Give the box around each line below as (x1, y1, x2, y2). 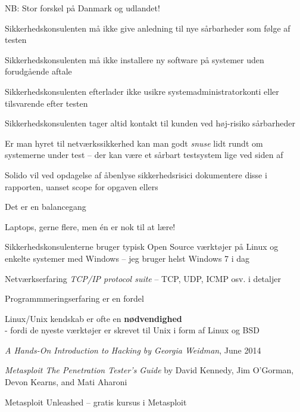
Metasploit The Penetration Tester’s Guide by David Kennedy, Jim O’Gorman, (5, 364, 294, 376)
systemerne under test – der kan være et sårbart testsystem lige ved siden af (5, 148, 283, 161)
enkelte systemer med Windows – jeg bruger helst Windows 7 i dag (5, 252, 250, 264)
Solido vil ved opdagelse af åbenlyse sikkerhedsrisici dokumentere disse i (5, 168, 267, 181)
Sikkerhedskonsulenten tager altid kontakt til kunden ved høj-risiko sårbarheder (5, 117, 295, 129)
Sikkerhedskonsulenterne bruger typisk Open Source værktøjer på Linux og (5, 240, 279, 253)
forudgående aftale (5, 65, 72, 78)
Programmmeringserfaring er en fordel (5, 292, 144, 305)
